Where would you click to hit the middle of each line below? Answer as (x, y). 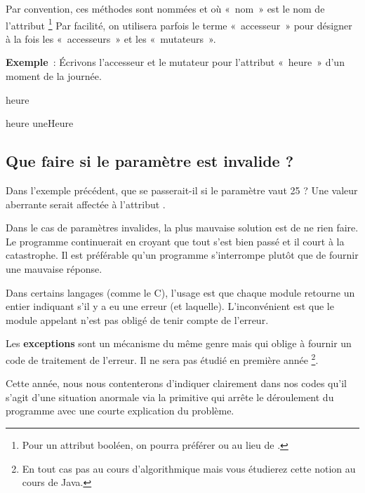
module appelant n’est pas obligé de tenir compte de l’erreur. (137, 319)
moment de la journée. (54, 76)
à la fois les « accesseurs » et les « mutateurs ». (111, 38)
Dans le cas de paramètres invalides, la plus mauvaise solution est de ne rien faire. (182, 228)
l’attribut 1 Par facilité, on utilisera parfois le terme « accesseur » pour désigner (179, 24)
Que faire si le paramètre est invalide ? (150, 161)
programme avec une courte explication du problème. (120, 411)
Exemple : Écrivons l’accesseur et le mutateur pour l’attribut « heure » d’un (175, 62)
